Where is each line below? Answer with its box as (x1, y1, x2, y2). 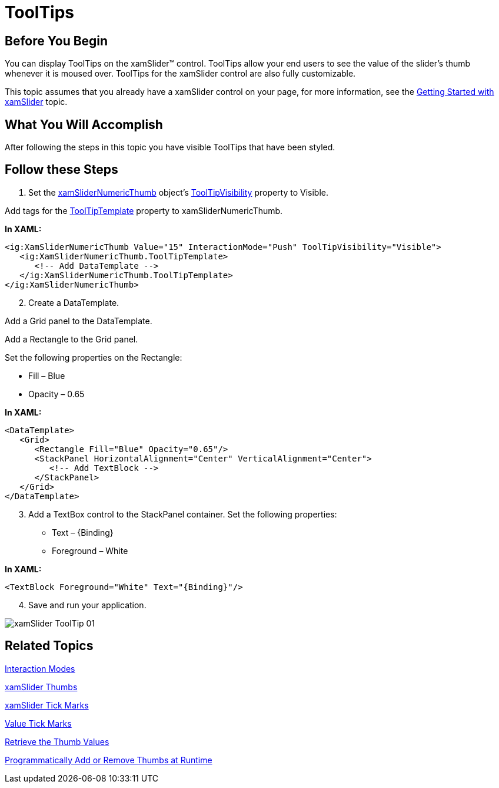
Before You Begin (5, 33, 108, 48)
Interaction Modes (5, 663, 75, 674)
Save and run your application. (28, 599, 147, 610)
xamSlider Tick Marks (5, 700, 89, 710)
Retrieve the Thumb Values (5, 736, 109, 747)
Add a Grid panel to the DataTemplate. (5, 315, 152, 326)
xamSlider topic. (5, 97, 68, 107)
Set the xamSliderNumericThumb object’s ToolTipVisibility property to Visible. (28, 187, 329, 197)
